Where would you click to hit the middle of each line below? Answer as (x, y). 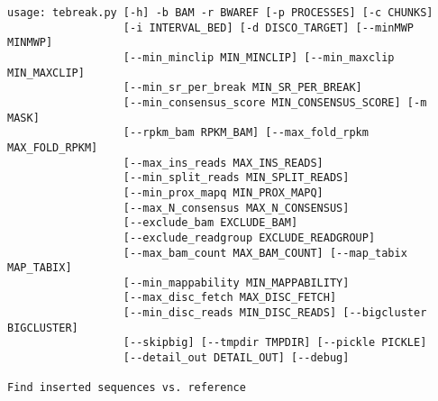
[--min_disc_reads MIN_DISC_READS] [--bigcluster (275, 313)
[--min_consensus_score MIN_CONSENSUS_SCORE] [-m (275, 102)
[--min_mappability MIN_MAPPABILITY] (236, 283)
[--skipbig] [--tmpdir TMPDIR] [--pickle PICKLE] (275, 343)
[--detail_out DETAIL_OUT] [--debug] (236, 358)
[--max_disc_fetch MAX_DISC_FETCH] (230, 298)
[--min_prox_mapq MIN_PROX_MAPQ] (223, 192)
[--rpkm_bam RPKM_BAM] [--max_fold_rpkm (246, 133)
